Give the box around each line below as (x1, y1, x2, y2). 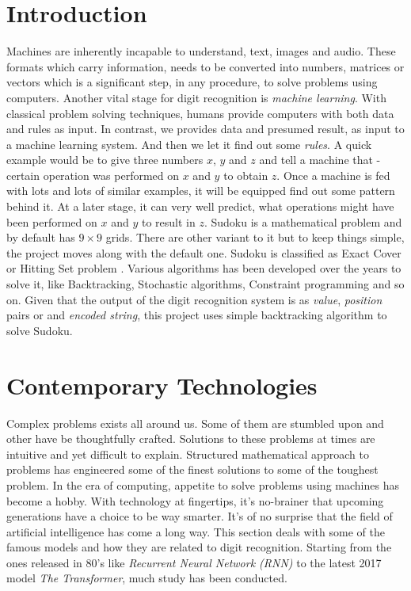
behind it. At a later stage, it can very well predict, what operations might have (6, 198, 394, 215)
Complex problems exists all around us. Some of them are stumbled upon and (6, 414, 384, 431)
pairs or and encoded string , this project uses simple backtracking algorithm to (6, 307, 387, 323)
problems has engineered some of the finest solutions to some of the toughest (6, 461, 379, 478)
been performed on (6, 213, 97, 230)
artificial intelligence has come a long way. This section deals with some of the (6, 523, 385, 540)
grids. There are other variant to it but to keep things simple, (105, 229, 405, 246)
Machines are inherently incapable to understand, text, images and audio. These (6, 43, 396, 59)
